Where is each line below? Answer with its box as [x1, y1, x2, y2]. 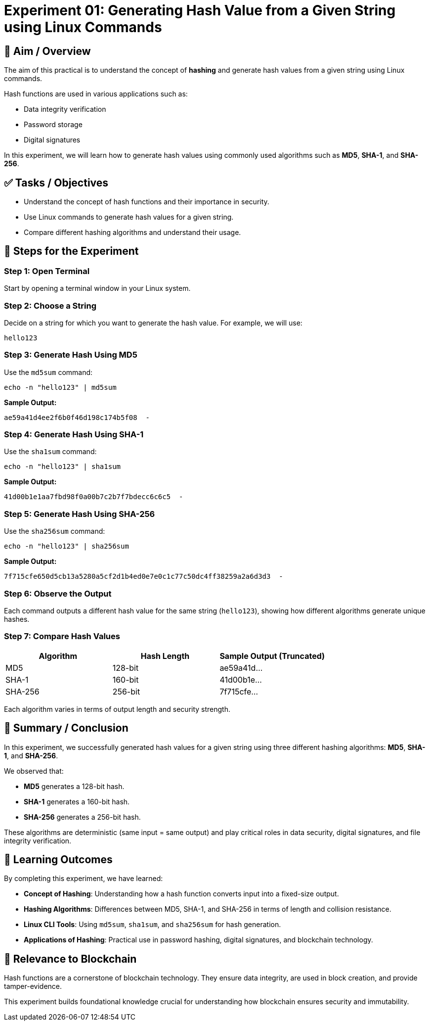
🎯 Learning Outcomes [4, 853, 113, 866]
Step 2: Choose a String [4, 300, 97, 311]
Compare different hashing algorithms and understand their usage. [24, 228, 241, 237]
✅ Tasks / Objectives [4, 176, 109, 189]
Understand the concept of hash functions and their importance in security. [24, 197, 269, 206]
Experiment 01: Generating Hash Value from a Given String [4, 2, 396, 19]
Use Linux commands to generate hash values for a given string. [24, 213, 234, 222]
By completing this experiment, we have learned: [4, 874, 163, 883]
